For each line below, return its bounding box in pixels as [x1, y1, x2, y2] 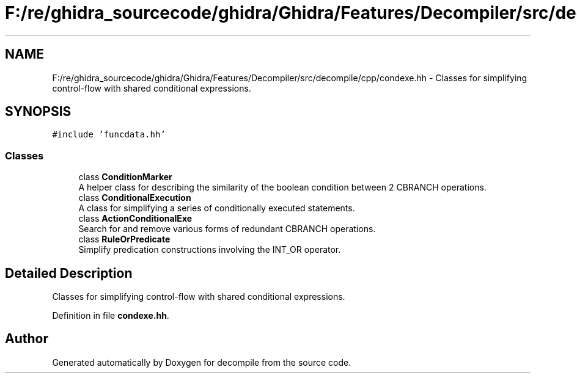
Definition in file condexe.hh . [52, 310, 169, 321]
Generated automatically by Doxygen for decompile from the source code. [52, 357, 351, 368]
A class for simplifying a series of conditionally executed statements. [78, 203, 355, 214]
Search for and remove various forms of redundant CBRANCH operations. [78, 224, 376, 234]
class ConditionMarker [78, 172, 172, 183]
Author [5, 331, 48, 347]
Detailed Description [5, 265, 133, 281]
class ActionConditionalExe [78, 213, 193, 224]
